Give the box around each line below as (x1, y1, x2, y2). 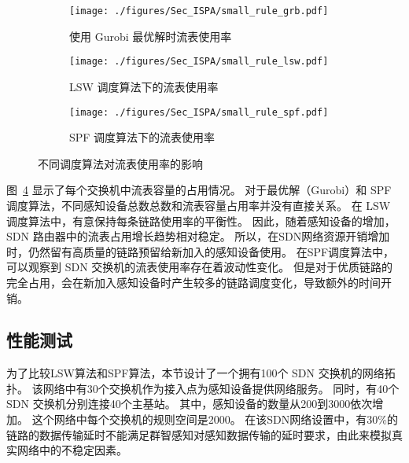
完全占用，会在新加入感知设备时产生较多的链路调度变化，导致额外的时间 (6, 274, 381, 290)
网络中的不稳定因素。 (17, 442, 127, 458)
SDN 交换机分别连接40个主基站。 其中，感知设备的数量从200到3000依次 (6, 395, 373, 412)
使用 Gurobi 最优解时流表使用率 (69, 28, 232, 44)
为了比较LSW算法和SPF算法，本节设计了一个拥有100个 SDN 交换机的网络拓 (6, 365, 396, 381)
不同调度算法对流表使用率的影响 (38, 155, 203, 171)
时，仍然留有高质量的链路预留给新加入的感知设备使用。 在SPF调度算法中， (6, 243, 395, 259)
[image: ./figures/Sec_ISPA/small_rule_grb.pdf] (69, 6, 329, 17)
